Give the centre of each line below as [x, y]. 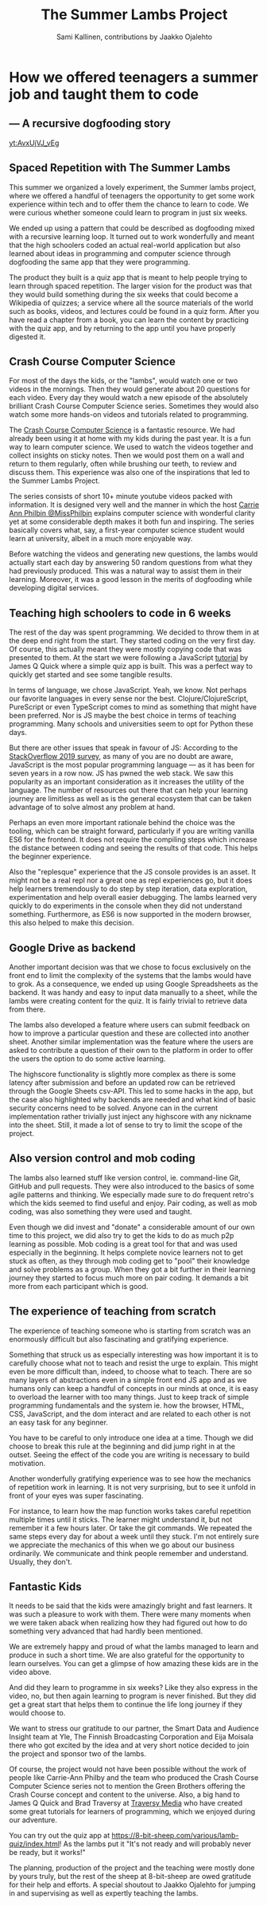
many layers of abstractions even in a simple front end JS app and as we [128, 1380]
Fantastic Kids [45, 1587]
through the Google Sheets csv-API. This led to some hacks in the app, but [131, 1091]
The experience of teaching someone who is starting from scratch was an [130, 1330]
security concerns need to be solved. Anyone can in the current [113, 1108]
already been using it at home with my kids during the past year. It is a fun [130, 438]
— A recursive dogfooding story [90, 124]
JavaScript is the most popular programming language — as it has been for [132, 765]
